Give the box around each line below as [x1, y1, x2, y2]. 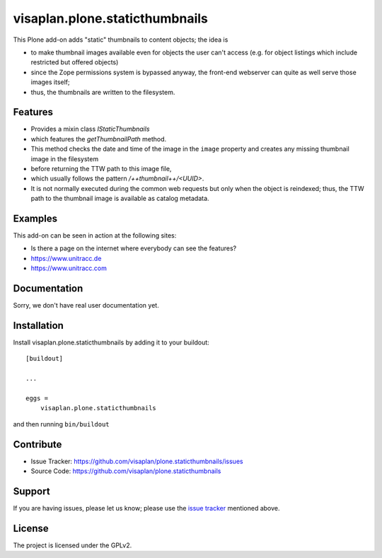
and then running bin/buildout [13, 419, 110, 428]
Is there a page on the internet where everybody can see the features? [30, 244, 237, 252]
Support [13, 485, 50, 497]
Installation [13, 319, 64, 332]
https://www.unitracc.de [30, 254, 102, 262]
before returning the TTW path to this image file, [30, 164, 172, 173]
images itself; [30, 78, 70, 86]
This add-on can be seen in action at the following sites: [13, 231, 177, 240]
